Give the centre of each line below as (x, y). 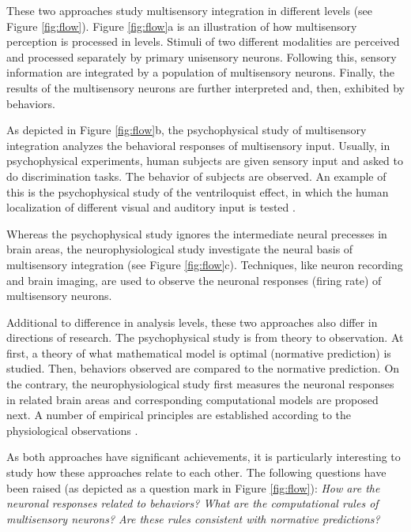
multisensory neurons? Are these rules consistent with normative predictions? (193, 518)
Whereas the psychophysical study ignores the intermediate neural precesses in (197, 233)
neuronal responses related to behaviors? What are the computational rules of (192, 503)
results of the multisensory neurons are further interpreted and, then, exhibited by (205, 87)
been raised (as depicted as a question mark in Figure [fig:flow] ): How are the (193, 487)
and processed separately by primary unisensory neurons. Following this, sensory (202, 56)
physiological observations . (72, 430)
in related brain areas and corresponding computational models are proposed (192, 399)
